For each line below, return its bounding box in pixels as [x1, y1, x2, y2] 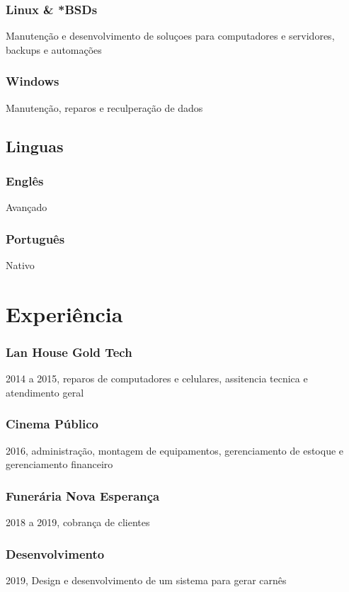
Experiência [6, 299, 123, 328]
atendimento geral [6, 385, 84, 399]
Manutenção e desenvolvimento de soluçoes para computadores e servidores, [6, 28, 335, 43]
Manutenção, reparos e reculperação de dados [6, 100, 203, 115]
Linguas [6, 135, 64, 156]
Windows [6, 72, 59, 90]
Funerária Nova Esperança [6, 486, 160, 504]
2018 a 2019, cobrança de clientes [6, 515, 150, 530]
